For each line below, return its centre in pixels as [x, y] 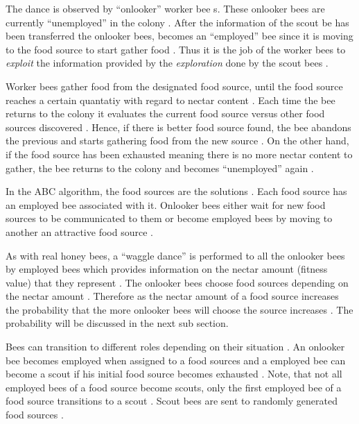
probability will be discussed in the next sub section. [117, 323]
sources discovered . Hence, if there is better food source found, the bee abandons [178, 127]
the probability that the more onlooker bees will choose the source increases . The [179, 309]
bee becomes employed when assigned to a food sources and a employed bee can [176, 360]
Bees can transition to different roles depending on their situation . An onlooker [175, 347]
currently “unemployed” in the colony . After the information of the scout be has [177, 22]
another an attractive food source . [79, 231]
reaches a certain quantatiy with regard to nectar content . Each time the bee [170, 100]
